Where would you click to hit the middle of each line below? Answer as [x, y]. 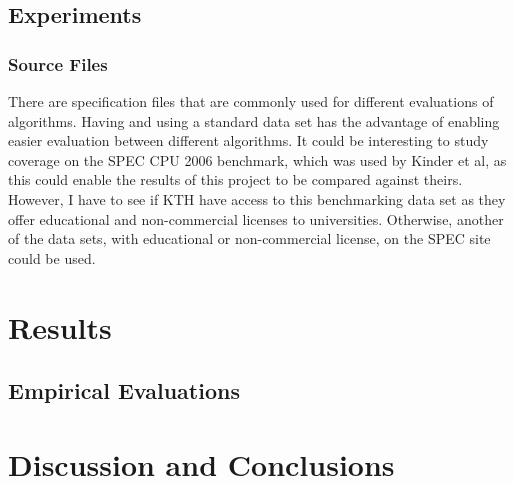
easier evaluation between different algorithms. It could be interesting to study [248, 140]
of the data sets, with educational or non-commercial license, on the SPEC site [249, 238]
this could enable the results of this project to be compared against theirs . [235, 179]
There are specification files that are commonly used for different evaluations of [251, 101]
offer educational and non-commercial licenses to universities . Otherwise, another [256, 218]
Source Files [58, 63]
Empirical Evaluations [124, 390]
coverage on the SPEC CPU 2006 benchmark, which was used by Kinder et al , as [257, 159]
